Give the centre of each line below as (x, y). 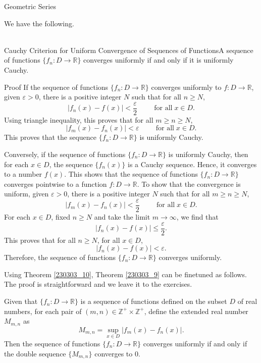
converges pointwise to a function (56, 184)
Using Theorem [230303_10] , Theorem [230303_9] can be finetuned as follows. (126, 274)
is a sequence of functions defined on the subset (154, 301)
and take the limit (122, 217)
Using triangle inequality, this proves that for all (79, 119)
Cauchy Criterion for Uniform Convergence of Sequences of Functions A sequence (129, 50)
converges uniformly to (186, 87)
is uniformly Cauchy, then (208, 154)
